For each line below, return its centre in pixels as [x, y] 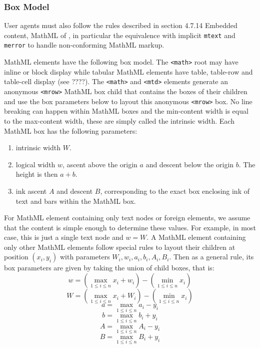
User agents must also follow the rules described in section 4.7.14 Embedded [121, 25]
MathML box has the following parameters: [71, 130]
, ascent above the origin [100, 164]
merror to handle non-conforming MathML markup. [84, 45]
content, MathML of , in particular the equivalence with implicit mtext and [120, 35]
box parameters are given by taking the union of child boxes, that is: [109, 268]
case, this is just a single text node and [64, 237]
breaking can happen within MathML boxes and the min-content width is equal [126, 111]
